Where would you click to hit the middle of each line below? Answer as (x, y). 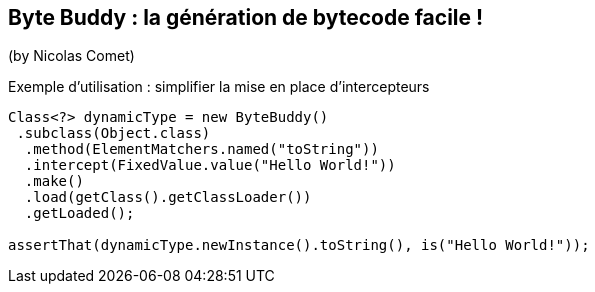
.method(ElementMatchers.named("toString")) (201, 149)
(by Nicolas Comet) (71, 56)
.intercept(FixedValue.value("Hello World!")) (210, 165)
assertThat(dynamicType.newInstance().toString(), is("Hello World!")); (299, 245)
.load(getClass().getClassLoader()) (168, 197)
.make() (54, 181)
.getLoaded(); (79, 213)
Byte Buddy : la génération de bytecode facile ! (246, 17)
